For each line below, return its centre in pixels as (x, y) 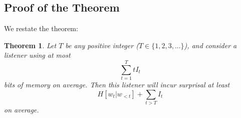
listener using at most (37, 55)
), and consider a (210, 45)
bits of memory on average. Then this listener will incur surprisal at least (117, 85)
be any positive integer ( (102, 45)
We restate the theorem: (41, 28)
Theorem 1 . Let (30, 45)
